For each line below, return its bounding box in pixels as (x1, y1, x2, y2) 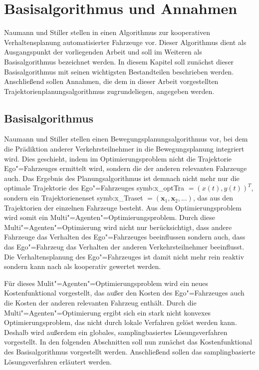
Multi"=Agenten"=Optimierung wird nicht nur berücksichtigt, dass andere (4, 221, 232, 232)
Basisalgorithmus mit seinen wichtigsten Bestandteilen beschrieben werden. (4, 66, 234, 76)
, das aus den (193, 192, 234, 203)
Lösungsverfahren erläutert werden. (4, 356, 112, 366)
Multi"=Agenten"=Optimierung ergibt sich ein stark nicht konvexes (4, 307, 211, 317)
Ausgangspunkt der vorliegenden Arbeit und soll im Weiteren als (4, 46, 202, 57)
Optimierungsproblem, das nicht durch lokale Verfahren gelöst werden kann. (4, 317, 237, 327)
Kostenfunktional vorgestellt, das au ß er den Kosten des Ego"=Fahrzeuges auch (4, 287, 245, 298)
